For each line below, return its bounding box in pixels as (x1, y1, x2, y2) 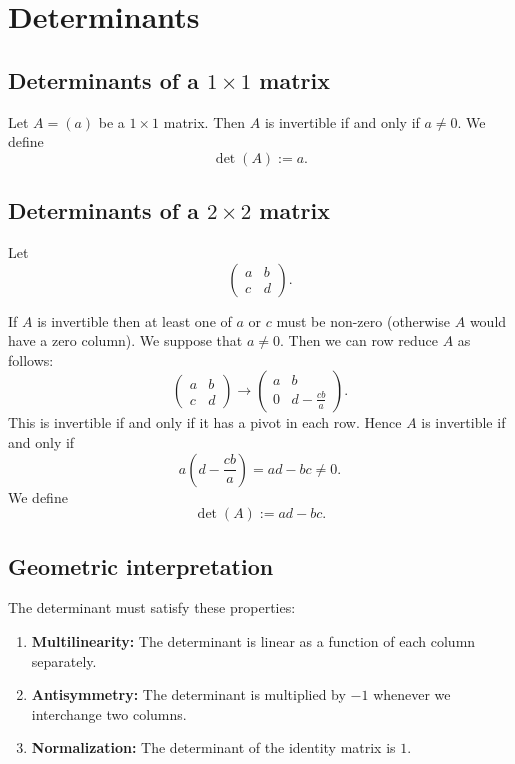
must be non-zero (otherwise (276, 310, 451, 331)
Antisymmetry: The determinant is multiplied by (31, 684, 346, 705)
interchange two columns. (31, 703, 187, 724)
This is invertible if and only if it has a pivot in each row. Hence (8, 412, 402, 433)
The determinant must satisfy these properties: (8, 597, 296, 618)
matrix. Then (163, 111, 246, 132)
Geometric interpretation (8, 550, 274, 581)
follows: (8, 349, 54, 370)
